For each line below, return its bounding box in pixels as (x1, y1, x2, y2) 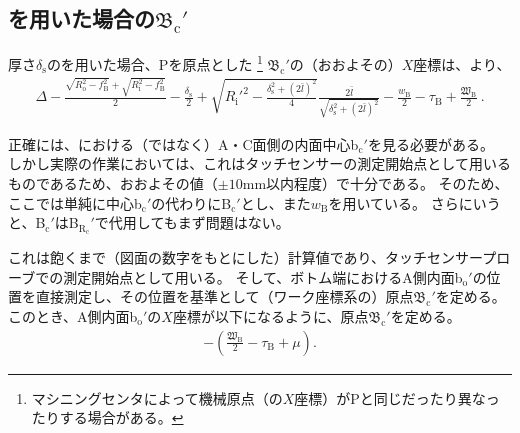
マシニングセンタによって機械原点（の (31, 387, 283, 408)
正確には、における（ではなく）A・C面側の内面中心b (8, 133, 359, 154)
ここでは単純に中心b (8, 192, 142, 213)
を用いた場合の (8, 3, 155, 34)
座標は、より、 (413, 53, 511, 74)
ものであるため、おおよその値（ (8, 173, 218, 194)
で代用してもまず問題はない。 (94, 212, 290, 233)
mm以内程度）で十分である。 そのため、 (242, 173, 509, 194)
